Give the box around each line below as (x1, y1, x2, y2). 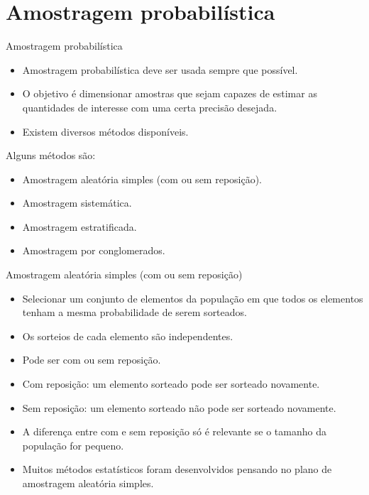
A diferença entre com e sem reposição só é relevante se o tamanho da (22, 424, 326, 439)
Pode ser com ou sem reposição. (22, 352, 161, 367)
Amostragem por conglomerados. (22, 243, 165, 258)
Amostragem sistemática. (22, 195, 132, 210)
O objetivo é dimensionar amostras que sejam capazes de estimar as (22, 86, 317, 101)
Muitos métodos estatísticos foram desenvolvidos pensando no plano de (22, 462, 332, 477)
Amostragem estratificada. (22, 219, 137, 234)
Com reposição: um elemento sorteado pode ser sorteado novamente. (22, 376, 320, 391)
